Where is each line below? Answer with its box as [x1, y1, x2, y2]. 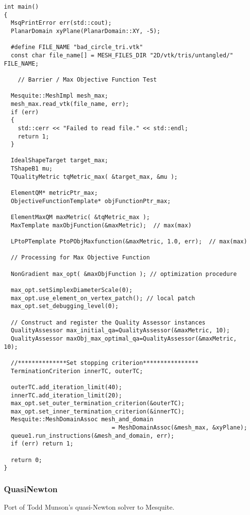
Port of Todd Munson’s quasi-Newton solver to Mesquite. [4, 502, 175, 512]
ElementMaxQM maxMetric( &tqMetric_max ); [11, 214, 150, 221]
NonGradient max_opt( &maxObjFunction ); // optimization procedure [11, 270, 237, 277]
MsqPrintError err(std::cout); [11, 19, 112, 27]
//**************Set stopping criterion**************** [11, 359, 199, 366]
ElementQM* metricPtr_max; [11, 189, 98, 197]
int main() [4, 3, 39, 10]
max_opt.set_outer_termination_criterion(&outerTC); [11, 400, 185, 407]
